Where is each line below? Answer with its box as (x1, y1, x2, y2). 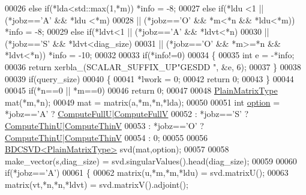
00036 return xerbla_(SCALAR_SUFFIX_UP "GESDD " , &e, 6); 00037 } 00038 (5, 60, 301, 73)
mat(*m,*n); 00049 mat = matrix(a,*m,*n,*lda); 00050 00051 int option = (5, 95, 280, 108)
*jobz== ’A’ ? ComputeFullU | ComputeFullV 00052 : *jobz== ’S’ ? (5, 107, 249, 120)
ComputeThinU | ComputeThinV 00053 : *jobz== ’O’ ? (5, 119, 204, 131)
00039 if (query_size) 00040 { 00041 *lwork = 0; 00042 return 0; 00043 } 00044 (5, 72, 294, 85)
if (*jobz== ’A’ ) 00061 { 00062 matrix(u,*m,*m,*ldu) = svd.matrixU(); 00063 (5, 166, 289, 179)
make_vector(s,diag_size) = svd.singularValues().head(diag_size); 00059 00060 (5, 154, 297, 167)
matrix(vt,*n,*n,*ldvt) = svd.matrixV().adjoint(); (5, 178, 188, 190)
